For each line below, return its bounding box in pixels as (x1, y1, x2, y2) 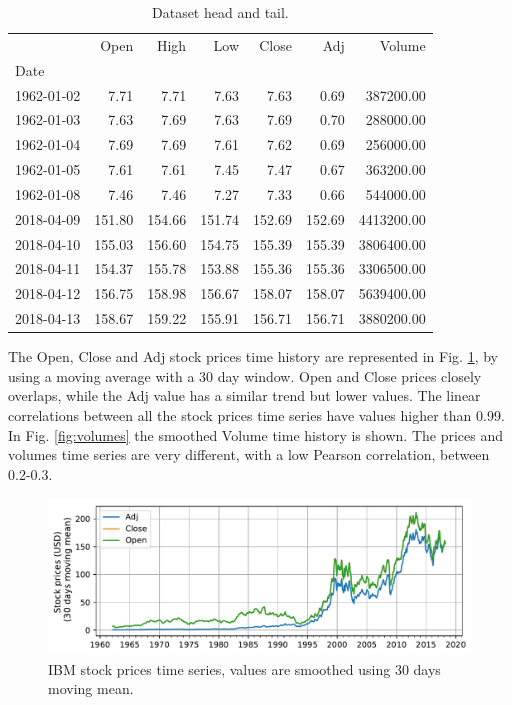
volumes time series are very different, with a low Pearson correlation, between (8, 444, 490, 465)
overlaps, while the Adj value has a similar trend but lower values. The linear (8, 385, 481, 406)
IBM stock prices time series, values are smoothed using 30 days (48, 658, 441, 679)
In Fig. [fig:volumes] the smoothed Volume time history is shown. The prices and (8, 424, 504, 445)
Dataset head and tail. (151, 2, 289, 22)
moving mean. (48, 678, 134, 699)
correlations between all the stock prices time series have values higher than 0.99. (8, 405, 505, 425)
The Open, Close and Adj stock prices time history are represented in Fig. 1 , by (8, 346, 498, 367)
